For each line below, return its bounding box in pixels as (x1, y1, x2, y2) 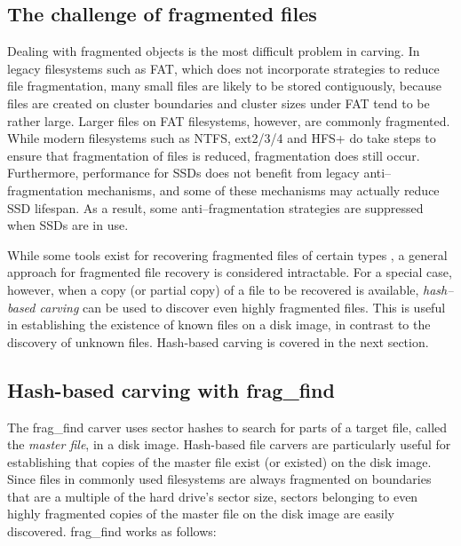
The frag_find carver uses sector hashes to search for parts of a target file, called (7, 417, 448, 436)
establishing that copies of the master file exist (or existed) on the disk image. (7, 452, 432, 471)
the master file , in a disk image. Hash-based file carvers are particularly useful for (7, 435, 451, 454)
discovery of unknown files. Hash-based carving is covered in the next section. (7, 332, 429, 351)
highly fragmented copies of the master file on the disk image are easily (7, 504, 394, 523)
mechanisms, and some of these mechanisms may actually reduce (87, 180, 440, 199)
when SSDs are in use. (7, 216, 129, 234)
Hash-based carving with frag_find (7, 376, 335, 403)
